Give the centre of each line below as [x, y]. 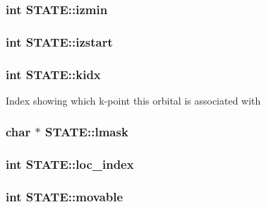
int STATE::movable [65, 197]
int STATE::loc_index [70, 164]
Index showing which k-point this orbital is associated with [133, 100]
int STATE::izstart [59, 41]
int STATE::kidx [53, 74]
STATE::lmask [86, 132]
